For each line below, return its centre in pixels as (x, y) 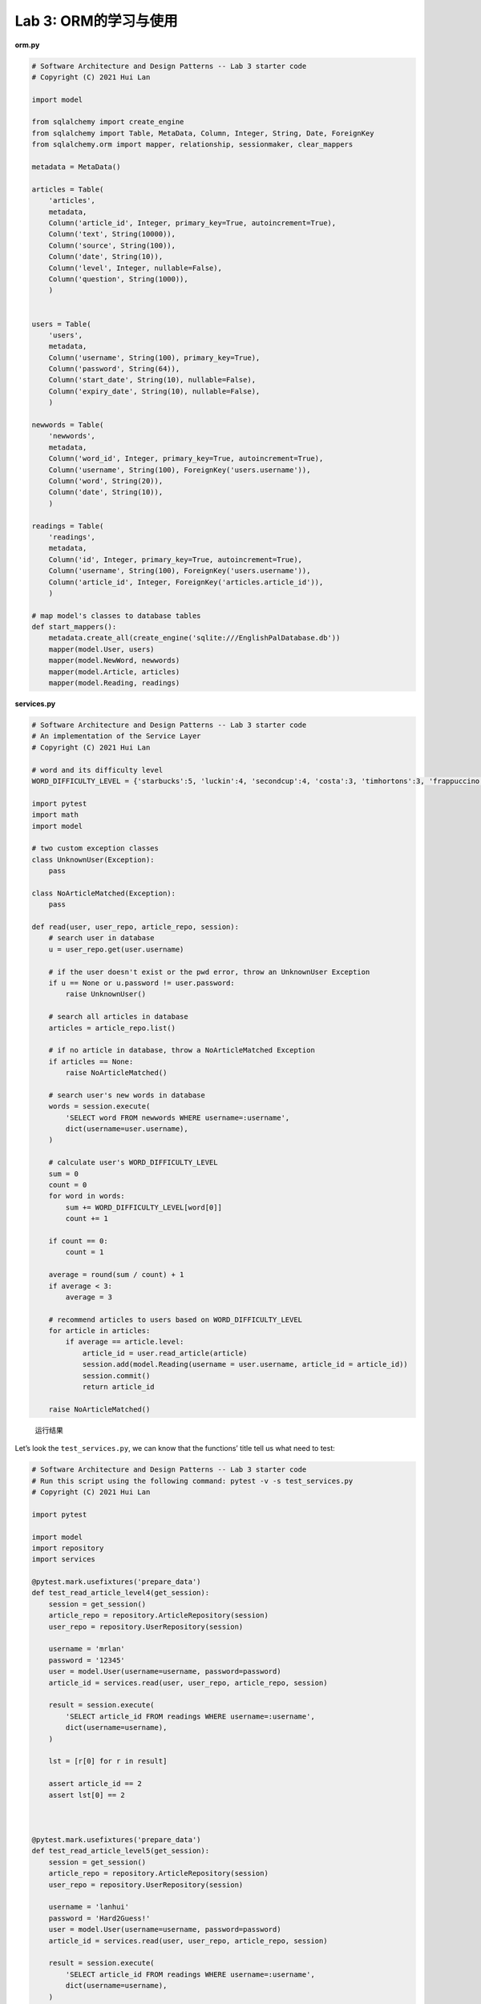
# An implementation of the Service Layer (116, 736)
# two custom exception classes (95, 848)
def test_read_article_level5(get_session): (121, 1851)
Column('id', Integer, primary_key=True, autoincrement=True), (176, 560)
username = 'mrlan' (87, 1649)
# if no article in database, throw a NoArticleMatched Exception (182, 1050)
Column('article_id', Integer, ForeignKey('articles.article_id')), (186, 582)
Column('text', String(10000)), (112, 234)
